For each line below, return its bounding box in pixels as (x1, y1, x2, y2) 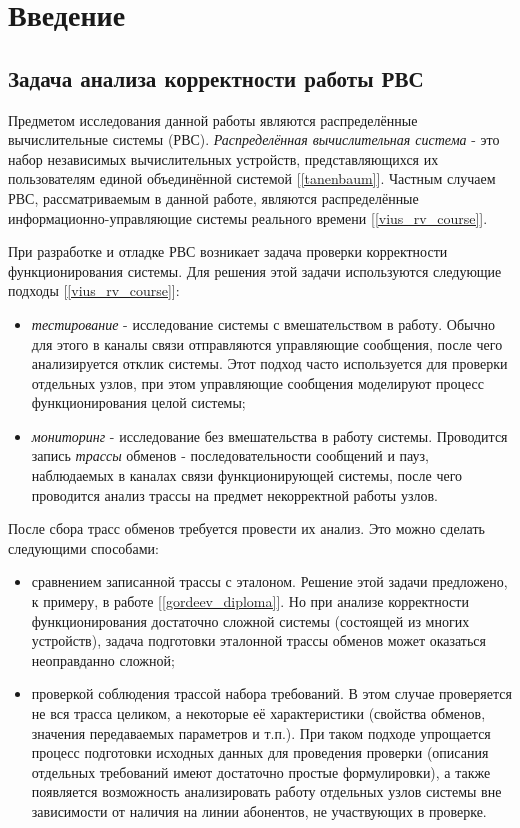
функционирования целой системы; (31, 392, 246, 413)
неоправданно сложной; (31, 649, 175, 670)
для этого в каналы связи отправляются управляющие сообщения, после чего (31, 333, 503, 354)
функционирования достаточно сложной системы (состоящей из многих (31, 610, 470, 631)
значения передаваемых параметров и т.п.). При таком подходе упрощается (31, 722, 491, 743)
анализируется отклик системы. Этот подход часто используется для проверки (31, 353, 508, 374)
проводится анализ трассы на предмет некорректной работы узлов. (31, 484, 438, 505)
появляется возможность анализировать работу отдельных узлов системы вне (31, 781, 502, 802)
